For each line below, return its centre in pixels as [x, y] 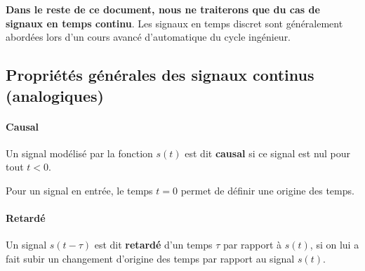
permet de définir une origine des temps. [267, 190]
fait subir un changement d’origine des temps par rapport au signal [150, 258]
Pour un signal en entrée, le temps [79, 190]
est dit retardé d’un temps [153, 245]
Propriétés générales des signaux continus [160, 75]
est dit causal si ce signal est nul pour [268, 153]
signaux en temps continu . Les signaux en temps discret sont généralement [174, 23]
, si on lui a [334, 245]
